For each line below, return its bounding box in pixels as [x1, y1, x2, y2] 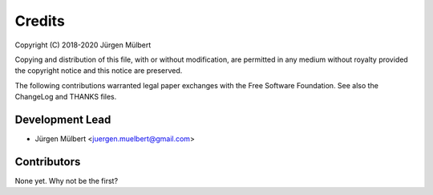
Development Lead [14, 112, 111, 126]
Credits [14, 12, 66, 30]
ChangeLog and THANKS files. [14, 92, 117, 102]
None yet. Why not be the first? [14, 176, 119, 185]
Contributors [14, 155, 81, 169]
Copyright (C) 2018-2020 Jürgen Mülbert [14, 40, 152, 50]
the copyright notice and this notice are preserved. [14, 66, 183, 75]
